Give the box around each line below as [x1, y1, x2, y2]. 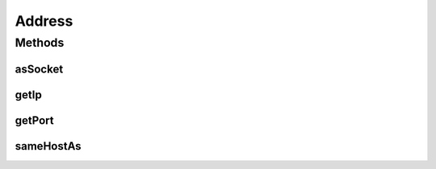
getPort [15, 113, 54, 127]
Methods [15, 35, 65, 50]
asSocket [15, 62, 64, 76]
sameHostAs [15, 139, 82, 153]
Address [15, 12, 73, 30]
